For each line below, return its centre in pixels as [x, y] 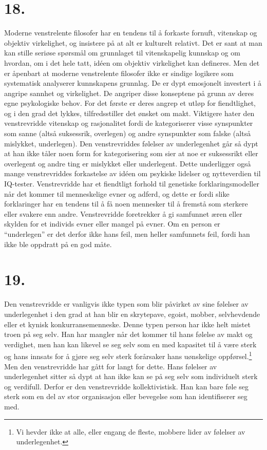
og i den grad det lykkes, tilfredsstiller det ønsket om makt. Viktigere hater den [129, 113]
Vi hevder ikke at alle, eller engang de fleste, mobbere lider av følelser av [131, 431]
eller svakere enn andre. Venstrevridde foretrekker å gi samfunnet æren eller [123, 213]
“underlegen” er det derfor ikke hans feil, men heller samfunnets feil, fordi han [127, 234]
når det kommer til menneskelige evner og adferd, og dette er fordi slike [117, 193]
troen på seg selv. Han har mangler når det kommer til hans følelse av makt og [128, 334]
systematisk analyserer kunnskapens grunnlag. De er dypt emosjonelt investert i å [133, 83]
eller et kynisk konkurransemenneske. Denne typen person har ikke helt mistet [127, 324]
